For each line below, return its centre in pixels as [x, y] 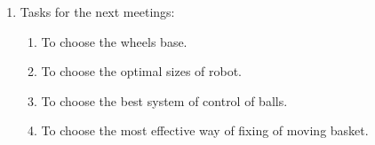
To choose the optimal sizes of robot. [142, 71]
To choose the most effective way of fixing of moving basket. [205, 130]
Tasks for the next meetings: [97, 11]
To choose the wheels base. [114, 41]
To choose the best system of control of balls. [164, 100]
